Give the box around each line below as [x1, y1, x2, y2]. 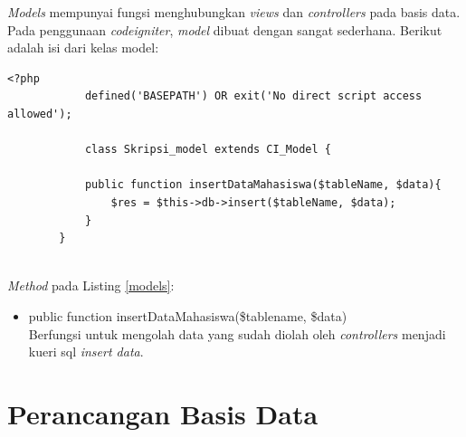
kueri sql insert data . [28, 342, 144, 361]
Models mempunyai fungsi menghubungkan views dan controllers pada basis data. [7, 3, 461, 21]
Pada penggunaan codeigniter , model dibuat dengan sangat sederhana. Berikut [7, 20, 442, 39]
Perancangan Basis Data [7, 394, 319, 432]
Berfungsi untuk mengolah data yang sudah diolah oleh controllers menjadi [28, 324, 446, 343]
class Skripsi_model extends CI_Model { [84, 143, 331, 157]
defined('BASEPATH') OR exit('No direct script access [84, 90, 423, 103]
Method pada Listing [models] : [7, 276, 175, 295]
